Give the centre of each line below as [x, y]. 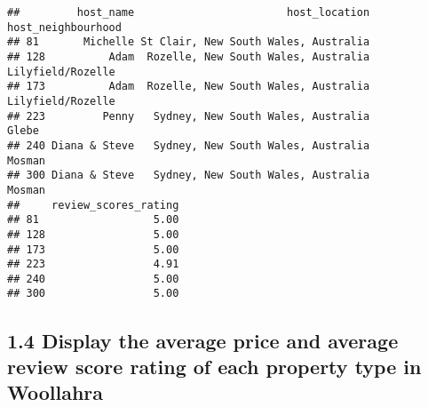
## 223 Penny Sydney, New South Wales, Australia [189, 116]
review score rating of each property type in [214, 366]
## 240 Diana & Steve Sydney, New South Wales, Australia [189, 145]
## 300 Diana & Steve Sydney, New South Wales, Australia [189, 176]
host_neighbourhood [64, 27]
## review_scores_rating [93, 205]
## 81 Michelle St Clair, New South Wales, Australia [189, 42]
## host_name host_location [189, 12]
